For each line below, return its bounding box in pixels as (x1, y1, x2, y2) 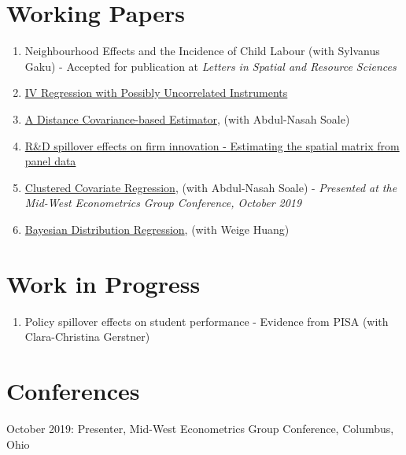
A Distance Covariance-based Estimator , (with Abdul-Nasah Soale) (24, 110, 350, 127)
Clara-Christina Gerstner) (24, 328, 150, 345)
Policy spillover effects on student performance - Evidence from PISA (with (24, 313, 389, 329)
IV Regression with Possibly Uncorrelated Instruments (24, 84, 288, 101)
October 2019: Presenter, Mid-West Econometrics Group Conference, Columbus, (6, 420, 394, 436)
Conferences (6, 374, 140, 406)
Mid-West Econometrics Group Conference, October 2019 (24, 194, 302, 211)
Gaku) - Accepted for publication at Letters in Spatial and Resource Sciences (24, 57, 397, 74)
